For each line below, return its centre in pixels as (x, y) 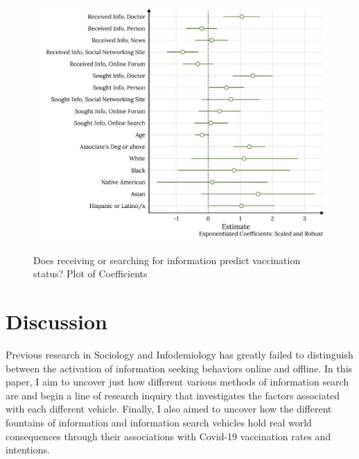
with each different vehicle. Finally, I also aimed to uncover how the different (169, 409)
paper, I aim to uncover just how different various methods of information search (177, 382)
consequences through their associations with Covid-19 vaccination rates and (168, 436)
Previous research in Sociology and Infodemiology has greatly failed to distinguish (179, 355)
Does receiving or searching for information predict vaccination (167, 260)
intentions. (28, 450)
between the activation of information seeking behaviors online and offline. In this (179, 368)
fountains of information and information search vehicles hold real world (159, 422)
